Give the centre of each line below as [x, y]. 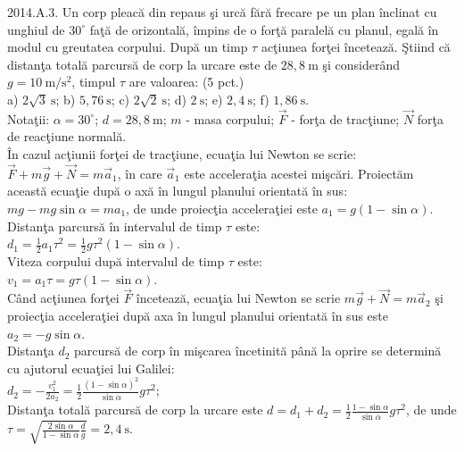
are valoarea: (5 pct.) [186, 82]
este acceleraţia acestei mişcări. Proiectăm [299, 173]
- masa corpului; [230, 118]
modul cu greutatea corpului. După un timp [128, 47]
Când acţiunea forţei [63, 298]
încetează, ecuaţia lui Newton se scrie [238, 298]
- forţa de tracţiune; [345, 118]
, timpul [94, 82]
